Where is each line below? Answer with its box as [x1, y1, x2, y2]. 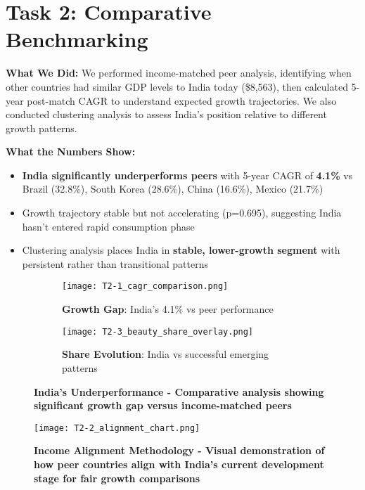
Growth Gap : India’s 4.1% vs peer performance [62, 302, 274, 316]
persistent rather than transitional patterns [22, 256, 209, 271]
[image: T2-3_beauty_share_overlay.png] [62, 326, 254, 337]
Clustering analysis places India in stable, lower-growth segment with [22, 243, 340, 257]
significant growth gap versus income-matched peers [34, 398, 292, 413]
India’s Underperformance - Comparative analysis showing [34, 384, 324, 399]
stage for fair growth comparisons [34, 470, 200, 485]
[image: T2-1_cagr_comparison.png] [62, 281, 229, 292]
